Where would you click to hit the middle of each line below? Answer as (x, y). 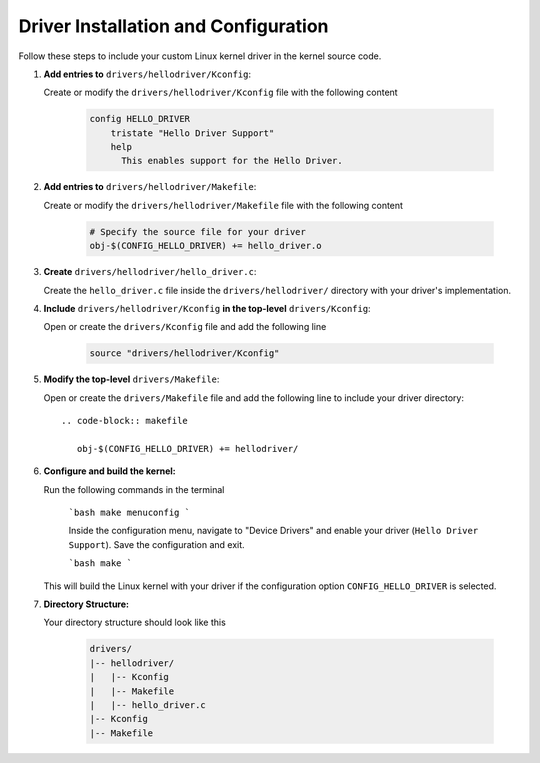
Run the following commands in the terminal (134, 489)
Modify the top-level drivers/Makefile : (131, 379)
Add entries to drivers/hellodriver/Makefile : (150, 187)
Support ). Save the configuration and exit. (156, 544)
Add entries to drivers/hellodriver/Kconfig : (147, 74)
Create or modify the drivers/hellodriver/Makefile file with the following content (223, 205)
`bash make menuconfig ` (129, 513)
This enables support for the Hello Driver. (232, 161)
